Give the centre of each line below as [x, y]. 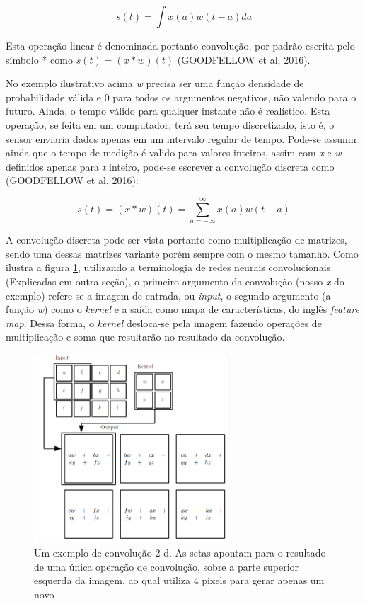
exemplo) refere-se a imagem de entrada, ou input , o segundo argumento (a [168, 295]
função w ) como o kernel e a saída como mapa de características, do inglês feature [182, 309]
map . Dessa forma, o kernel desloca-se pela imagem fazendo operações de [164, 323]
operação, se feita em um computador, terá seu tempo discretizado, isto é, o [170, 124]
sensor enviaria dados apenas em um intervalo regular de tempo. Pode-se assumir [182, 138]
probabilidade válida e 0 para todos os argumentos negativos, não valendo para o [181, 97]
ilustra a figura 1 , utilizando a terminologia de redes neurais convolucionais [168, 267]
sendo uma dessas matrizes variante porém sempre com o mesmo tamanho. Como [182, 253]
